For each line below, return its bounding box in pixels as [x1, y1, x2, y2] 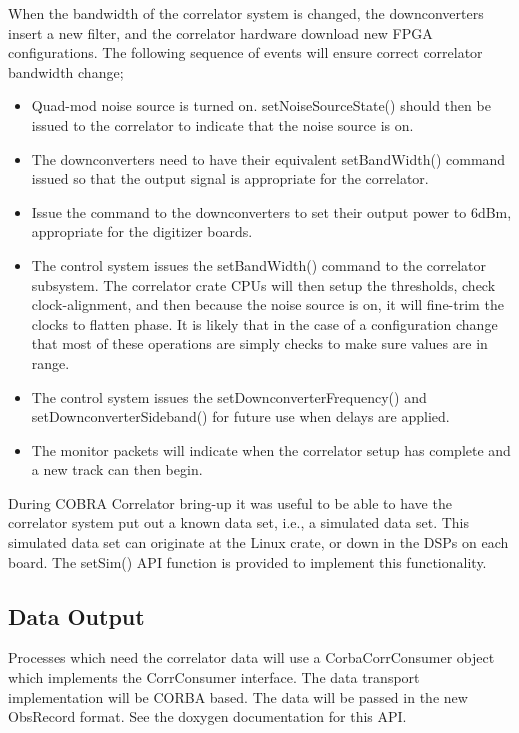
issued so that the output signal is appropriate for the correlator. [31, 168, 429, 189]
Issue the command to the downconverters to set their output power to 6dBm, [31, 201, 512, 222]
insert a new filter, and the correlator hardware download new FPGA [8, 22, 433, 43]
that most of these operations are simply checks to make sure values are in [31, 333, 488, 354]
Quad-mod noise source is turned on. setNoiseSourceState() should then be [31, 95, 491, 116]
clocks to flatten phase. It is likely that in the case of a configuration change [31, 313, 498, 334]
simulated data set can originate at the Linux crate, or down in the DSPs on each [8, 532, 509, 553]
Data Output [8, 600, 145, 631]
